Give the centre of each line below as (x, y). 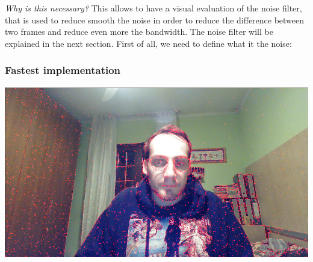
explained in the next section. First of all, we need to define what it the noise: (148, 43)
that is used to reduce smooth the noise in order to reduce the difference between (155, 20)
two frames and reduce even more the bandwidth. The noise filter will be (139, 32)
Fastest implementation (63, 70)
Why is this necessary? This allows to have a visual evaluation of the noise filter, (153, 8)
